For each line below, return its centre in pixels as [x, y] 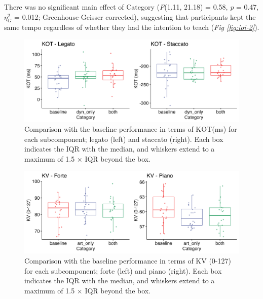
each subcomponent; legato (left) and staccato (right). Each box [124, 139]
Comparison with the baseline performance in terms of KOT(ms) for [131, 129]
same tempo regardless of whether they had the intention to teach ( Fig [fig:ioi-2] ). [132, 27]
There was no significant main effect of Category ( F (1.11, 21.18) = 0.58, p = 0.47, [131, 7]
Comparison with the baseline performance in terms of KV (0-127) [128, 260]
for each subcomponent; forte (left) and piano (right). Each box [123, 270]
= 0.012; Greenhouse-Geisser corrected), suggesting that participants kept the [135, 16]
